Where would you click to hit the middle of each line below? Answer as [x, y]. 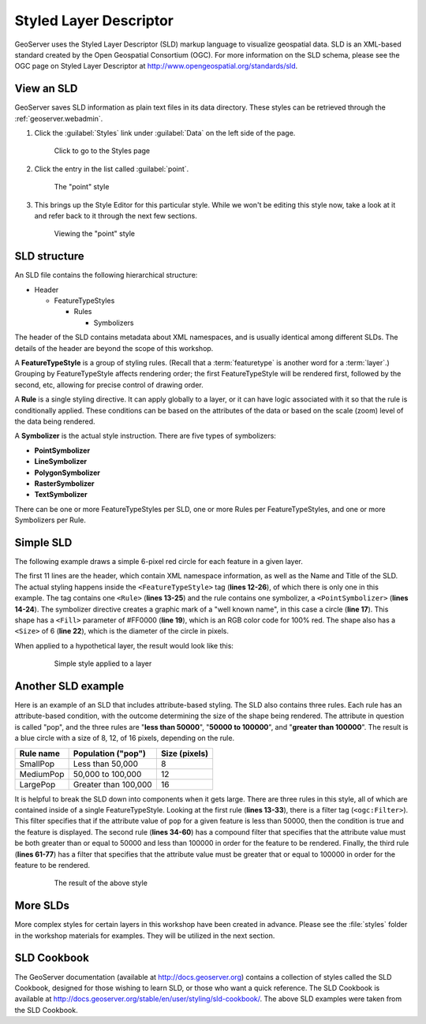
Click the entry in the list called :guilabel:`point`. [112, 169]
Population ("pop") [109, 753]
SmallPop [37, 764]
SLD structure [49, 256]
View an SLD [46, 89]
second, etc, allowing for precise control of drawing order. [109, 385]
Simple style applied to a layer [103, 663]
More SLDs [42, 906]
